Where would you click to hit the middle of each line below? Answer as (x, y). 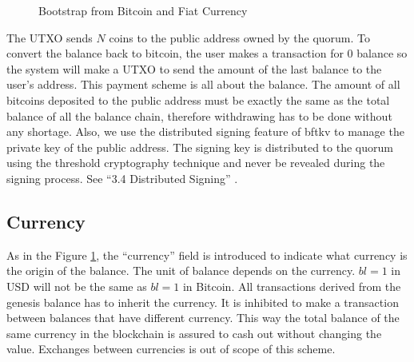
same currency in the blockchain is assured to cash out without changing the (194, 333)
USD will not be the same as (77, 286)
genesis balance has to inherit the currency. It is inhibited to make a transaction (203, 302)
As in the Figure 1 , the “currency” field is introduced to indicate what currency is (207, 255)
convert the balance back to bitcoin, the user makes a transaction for (175, 53)
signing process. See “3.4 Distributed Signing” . (122, 178)
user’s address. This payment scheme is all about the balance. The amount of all (203, 84)
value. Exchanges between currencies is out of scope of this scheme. (171, 349)
